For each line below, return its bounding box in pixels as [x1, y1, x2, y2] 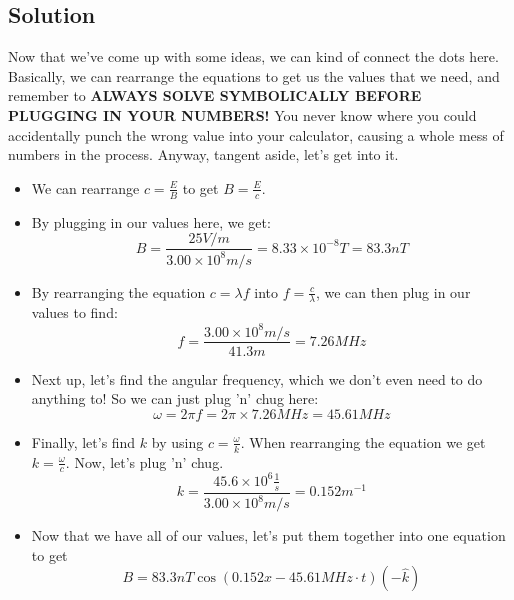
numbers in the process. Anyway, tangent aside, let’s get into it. [8, 144, 399, 165]
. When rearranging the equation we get [240, 431, 486, 452]
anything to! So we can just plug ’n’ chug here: [31, 388, 319, 409]
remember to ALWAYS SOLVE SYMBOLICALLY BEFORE [8, 85, 422, 106]
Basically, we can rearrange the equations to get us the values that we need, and [8, 65, 500, 86]
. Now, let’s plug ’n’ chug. [65, 451, 224, 472]
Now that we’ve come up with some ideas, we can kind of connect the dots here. [8, 46, 499, 67]
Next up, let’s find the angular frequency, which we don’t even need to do [31, 368, 483, 389]
